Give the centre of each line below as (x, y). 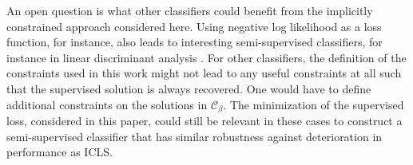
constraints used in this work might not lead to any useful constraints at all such (204, 73)
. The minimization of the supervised (314, 104)
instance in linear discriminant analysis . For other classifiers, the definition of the (206, 57)
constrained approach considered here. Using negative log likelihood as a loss (194, 26)
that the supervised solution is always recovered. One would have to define (189, 88)
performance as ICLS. (60, 152)
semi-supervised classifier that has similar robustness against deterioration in (195, 136)
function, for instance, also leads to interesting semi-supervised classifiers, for (195, 42)
